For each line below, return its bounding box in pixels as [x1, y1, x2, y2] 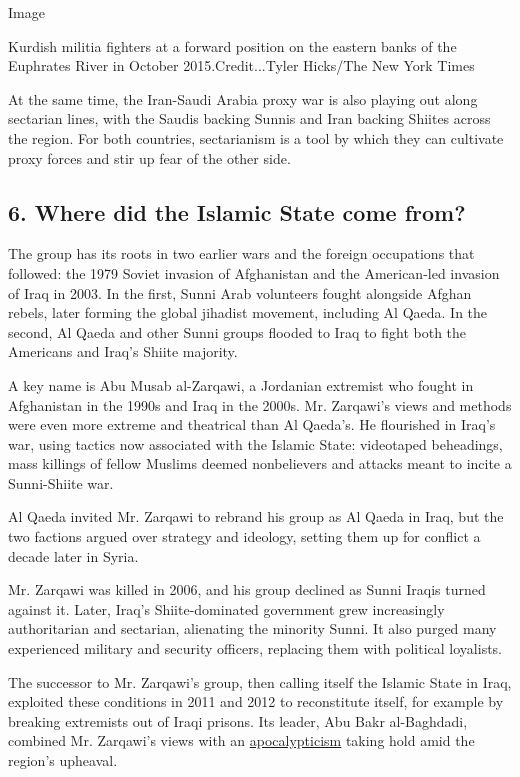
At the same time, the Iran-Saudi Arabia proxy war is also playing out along [8, 88, 478, 109]
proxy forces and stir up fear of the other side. [8, 147, 291, 168]
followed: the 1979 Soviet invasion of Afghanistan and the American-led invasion [8, 262, 500, 283]
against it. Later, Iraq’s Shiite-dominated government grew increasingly [8, 598, 445, 619]
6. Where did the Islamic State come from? [8, 196, 466, 227]
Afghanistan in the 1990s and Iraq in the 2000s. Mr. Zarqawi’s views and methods [8, 394, 512, 415]
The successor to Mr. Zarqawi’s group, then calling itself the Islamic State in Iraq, [8, 671, 512, 692]
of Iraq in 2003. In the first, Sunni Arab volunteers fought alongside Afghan [8, 282, 472, 303]
